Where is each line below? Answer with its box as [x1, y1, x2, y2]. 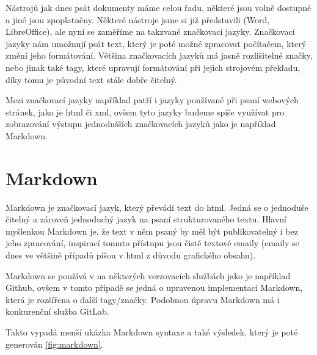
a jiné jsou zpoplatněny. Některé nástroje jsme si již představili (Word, [5, 13, 270, 26]
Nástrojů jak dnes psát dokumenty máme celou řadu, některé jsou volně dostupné [5, 1, 312, 13]
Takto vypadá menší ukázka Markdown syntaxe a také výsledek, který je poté [5, 326, 298, 338]
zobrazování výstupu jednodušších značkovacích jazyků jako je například [5, 117, 276, 130]
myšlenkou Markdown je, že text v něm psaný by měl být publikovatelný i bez [5, 224, 298, 237]
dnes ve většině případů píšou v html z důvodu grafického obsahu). [5, 249, 256, 262]
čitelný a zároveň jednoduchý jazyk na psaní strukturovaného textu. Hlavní [5, 213, 286, 225]
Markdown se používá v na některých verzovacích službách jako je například [5, 269, 291, 282]
